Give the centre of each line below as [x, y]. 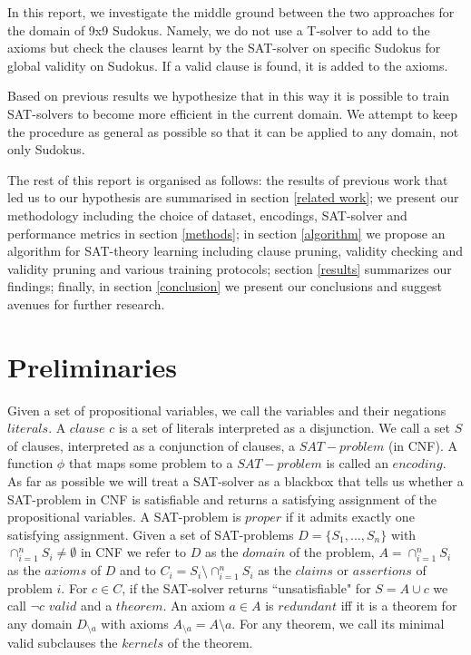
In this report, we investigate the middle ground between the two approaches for [231, 12]
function [30, 463]
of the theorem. [210, 643]
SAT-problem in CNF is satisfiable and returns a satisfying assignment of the [222, 499]
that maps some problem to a [151, 463]
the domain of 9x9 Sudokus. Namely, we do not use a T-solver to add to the [219, 29]
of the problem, [332, 552]
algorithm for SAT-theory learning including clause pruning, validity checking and [235, 251]
